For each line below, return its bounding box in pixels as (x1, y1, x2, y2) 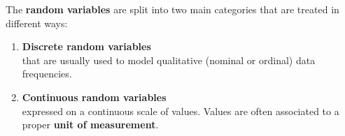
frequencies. (22, 66, 72, 81)
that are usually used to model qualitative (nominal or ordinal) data (22, 52, 316, 67)
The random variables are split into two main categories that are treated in (6, 2, 339, 16)
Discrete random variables (22, 39, 151, 54)
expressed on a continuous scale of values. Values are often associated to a (22, 103, 339, 118)
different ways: (6, 15, 68, 30)
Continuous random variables (22, 89, 167, 104)
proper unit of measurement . (22, 117, 159, 132)
